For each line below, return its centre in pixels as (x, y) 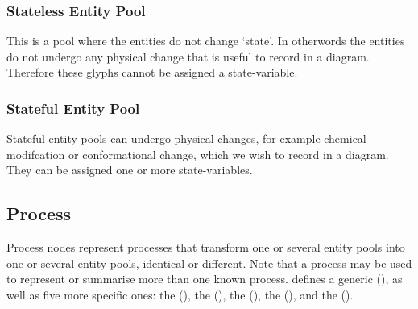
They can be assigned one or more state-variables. (130, 170)
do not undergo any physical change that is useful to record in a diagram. (188, 56)
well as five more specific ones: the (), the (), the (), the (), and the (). (180, 294)
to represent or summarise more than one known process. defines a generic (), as (205, 279)
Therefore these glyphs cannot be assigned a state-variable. (152, 72)
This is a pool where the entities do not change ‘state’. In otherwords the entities (206, 41)
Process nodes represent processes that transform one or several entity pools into (206, 247)
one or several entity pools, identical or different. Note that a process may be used (209, 263)
